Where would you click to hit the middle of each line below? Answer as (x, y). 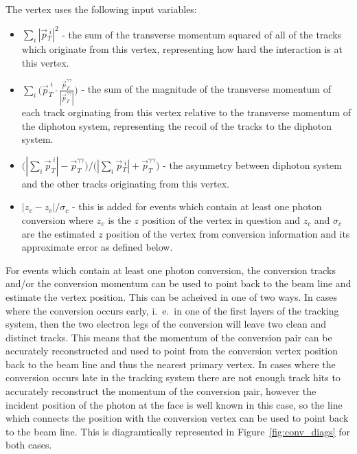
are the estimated (58, 233)
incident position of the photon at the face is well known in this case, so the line (174, 404)
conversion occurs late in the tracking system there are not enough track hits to (173, 377)
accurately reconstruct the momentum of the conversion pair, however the (161, 391)
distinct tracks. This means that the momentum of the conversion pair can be (169, 337)
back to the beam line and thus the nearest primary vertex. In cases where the (171, 364)
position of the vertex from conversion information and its (228, 233)
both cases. (29, 445)
